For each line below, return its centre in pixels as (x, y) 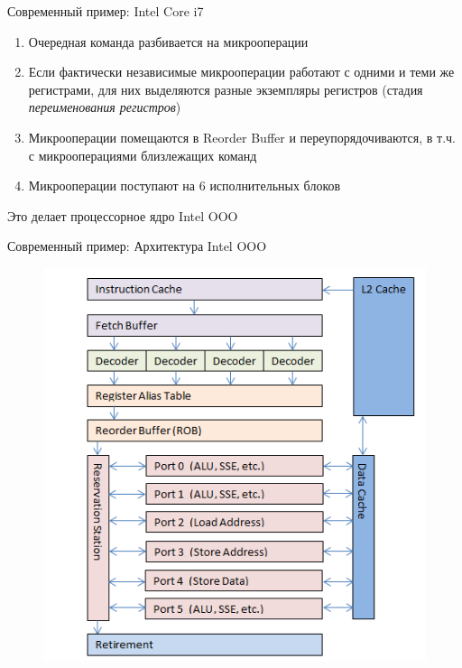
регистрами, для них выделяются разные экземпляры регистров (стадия (226, 89)
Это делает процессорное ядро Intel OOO (123, 215)
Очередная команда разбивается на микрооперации (168, 41)
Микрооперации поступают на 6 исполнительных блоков (185, 186)
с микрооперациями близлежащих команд (143, 155)
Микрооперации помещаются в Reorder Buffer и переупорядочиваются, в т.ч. (242, 137)
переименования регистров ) (105, 107)
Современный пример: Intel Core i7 (106, 11)
